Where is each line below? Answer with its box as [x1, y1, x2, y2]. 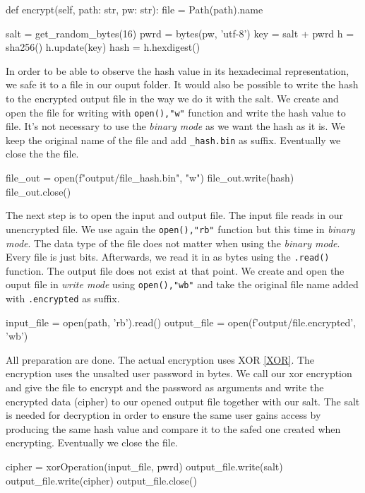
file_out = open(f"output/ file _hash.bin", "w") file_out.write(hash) [6, 170, 294, 185]
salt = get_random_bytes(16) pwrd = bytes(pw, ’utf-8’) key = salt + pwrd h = [6, 25, 354, 40]
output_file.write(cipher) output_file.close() [6, 473, 197, 487]
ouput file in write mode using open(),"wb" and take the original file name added [6, 277, 359, 292]
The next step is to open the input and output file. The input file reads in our [6, 208, 343, 222]
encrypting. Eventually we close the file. [6, 435, 178, 450]
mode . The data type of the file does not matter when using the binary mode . [6, 235, 340, 250]
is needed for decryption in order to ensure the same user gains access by [6, 408, 321, 422]
